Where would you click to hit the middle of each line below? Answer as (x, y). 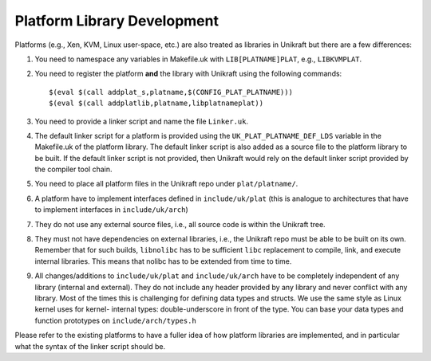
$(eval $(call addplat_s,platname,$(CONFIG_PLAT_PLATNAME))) (171, 92)
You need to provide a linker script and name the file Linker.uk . (142, 121)
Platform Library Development (117, 21)
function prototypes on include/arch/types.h (116, 320)
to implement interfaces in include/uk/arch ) (111, 210)
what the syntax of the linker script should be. (90, 346)
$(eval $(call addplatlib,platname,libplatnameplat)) (156, 103)
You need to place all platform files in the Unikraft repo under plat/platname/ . (166, 184)
